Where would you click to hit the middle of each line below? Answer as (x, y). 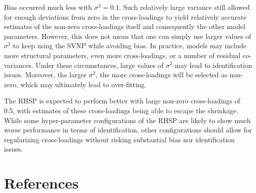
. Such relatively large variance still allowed (184, 7)
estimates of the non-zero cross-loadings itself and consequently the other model (125, 26)
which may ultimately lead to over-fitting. (84, 84)
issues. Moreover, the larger (45, 75)
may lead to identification (214, 65)
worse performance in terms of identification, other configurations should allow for (128, 130)
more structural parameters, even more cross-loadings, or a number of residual (122, 55)
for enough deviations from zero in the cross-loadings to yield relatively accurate (125, 16)
